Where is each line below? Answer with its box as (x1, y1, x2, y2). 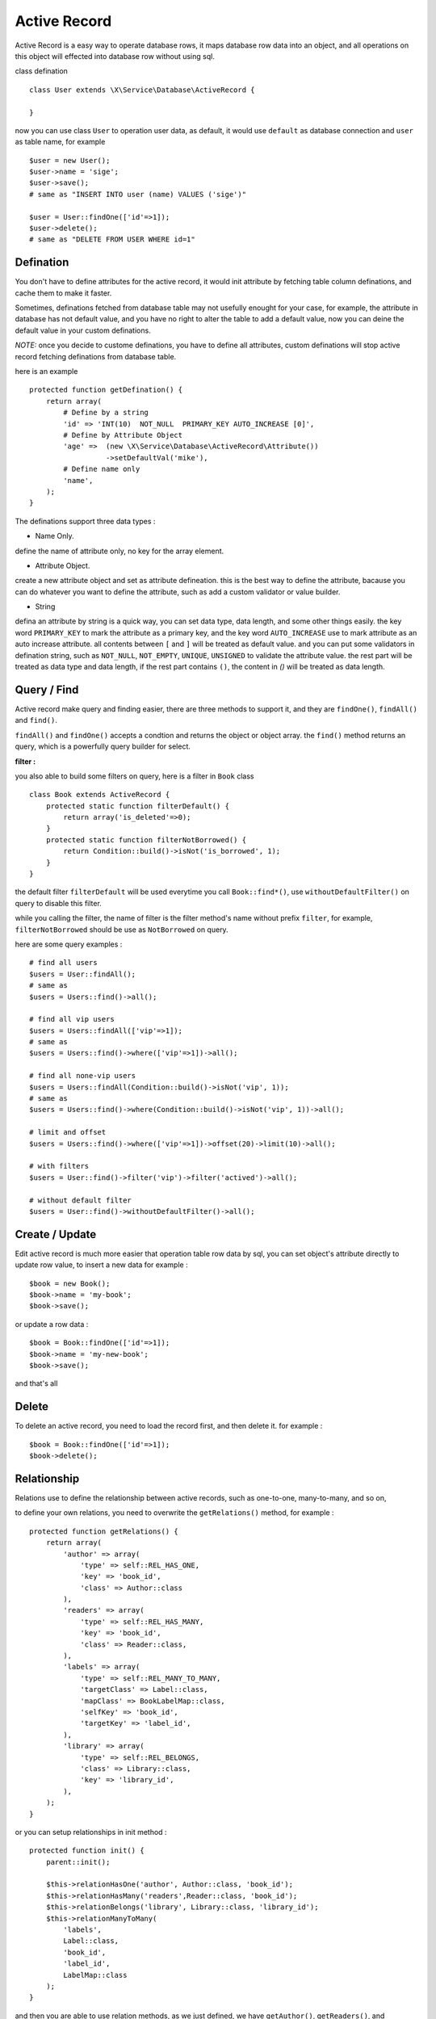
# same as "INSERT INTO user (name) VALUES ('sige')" (29, 190, 246, 199)
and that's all (15, 1379, 58, 1388)
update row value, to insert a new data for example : (15, 1260, 189, 1270)
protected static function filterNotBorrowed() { (45, 835, 246, 844)
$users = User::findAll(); (29, 969, 136, 979)
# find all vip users (29, 1014, 115, 1024)
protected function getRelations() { (29, 1526, 179, 1536)
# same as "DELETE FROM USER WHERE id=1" (29, 235, 195, 244)
